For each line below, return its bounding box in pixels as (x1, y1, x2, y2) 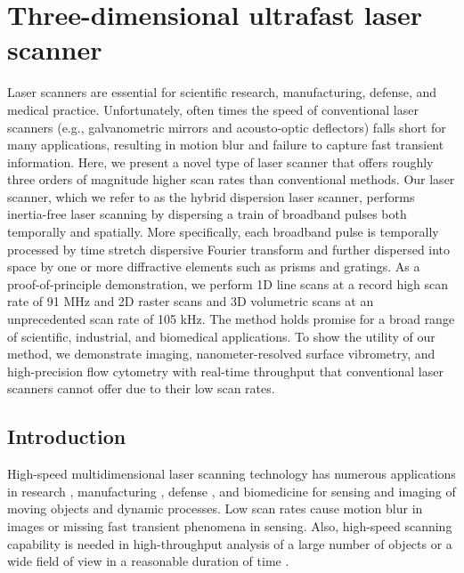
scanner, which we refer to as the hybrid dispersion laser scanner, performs (7, 187, 415, 206)
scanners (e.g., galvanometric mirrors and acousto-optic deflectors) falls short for (7, 117, 446, 136)
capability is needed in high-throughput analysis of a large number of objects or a (7, 534, 452, 553)
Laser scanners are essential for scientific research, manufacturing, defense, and (7, 83, 437, 101)
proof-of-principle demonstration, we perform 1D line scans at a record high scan (7, 274, 449, 293)
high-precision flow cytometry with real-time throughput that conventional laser (7, 361, 444, 380)
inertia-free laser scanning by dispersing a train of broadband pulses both (7, 205, 407, 223)
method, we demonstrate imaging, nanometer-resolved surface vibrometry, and (7, 344, 436, 363)
